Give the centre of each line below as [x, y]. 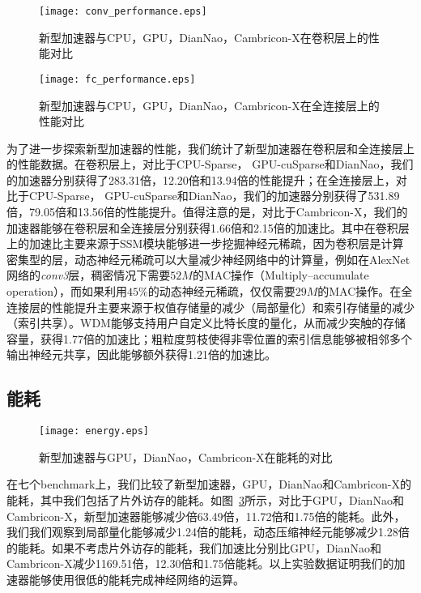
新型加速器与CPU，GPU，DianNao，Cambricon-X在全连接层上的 [209, 105]
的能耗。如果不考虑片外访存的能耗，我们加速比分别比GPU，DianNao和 [194, 547]
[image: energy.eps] [94, 431]
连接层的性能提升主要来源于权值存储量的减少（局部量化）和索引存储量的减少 [210, 307]
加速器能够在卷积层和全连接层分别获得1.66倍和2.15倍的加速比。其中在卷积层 [208, 227]
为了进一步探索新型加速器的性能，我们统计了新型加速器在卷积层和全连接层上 [210, 148]
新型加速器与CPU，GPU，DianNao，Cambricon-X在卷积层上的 [204, 37]
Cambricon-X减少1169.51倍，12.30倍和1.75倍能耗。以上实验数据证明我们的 [200, 563]
